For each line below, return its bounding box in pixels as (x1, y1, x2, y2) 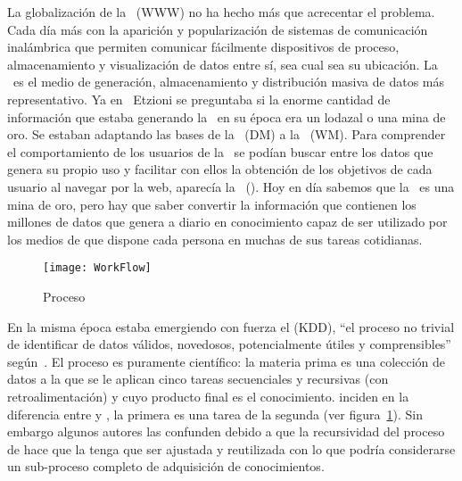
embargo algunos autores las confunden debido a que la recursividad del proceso (7, 422, 445, 441)
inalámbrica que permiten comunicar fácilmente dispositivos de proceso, (7, 37, 400, 56)
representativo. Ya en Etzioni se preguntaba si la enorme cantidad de (7, 89, 391, 108)
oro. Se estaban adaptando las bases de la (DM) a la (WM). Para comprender (7, 125, 446, 144)
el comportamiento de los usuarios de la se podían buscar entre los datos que (7, 142, 433, 161)
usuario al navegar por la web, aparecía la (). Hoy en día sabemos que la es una (7, 177, 455, 195)
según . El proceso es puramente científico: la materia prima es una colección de (7, 352, 446, 370)
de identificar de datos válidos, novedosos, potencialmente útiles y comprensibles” (7, 335, 451, 353)
